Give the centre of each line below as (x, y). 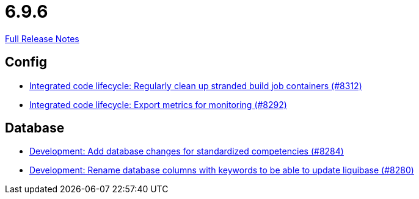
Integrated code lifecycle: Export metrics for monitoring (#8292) (158, 104)
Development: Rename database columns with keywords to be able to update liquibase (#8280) (222, 170)
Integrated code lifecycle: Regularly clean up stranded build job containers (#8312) (196, 85)
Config (26, 62)
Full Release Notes (42, 38)
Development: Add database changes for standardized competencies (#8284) (187, 151)
